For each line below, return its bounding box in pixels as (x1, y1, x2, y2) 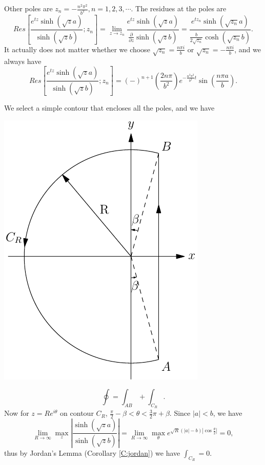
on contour (60, 408, 94, 418)
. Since (169, 408, 191, 418)
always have (4, 55, 42, 66)
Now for (4, 408, 29, 418)
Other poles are (4, 3, 53, 13)
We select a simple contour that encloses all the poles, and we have (4, 102, 215, 113)
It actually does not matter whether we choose (4, 44, 150, 54)
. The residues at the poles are (131, 3, 227, 13)
